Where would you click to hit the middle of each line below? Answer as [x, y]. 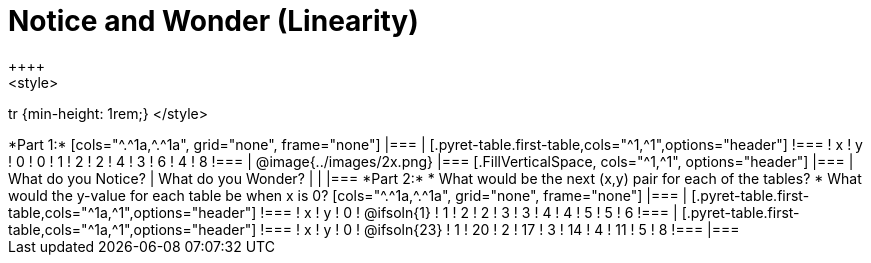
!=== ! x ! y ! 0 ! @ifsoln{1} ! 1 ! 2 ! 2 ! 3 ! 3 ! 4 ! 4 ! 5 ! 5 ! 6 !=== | [469, 212]
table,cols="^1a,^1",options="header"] [132, 212]
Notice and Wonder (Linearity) [213, 21]
